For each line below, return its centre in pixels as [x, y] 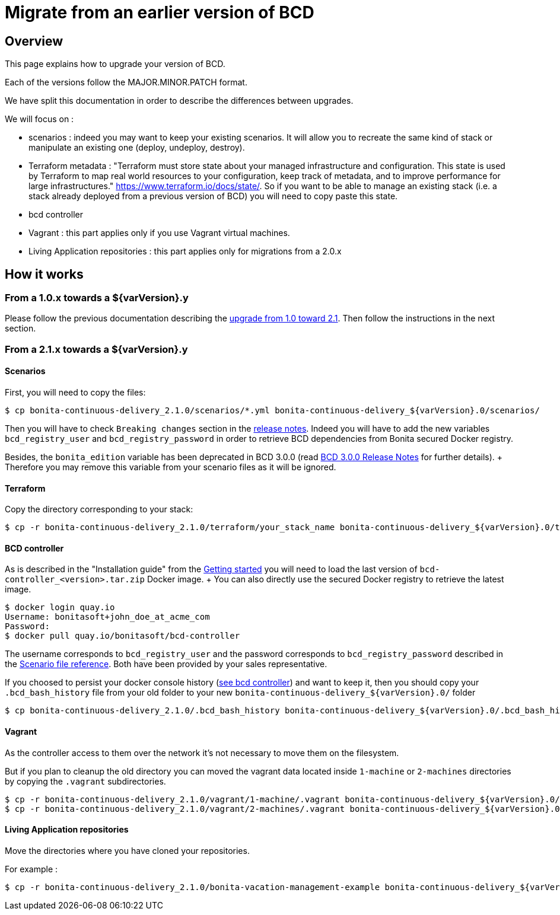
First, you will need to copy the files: [75, 392]
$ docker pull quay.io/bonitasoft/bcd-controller [122, 636]
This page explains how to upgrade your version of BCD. [115, 64]
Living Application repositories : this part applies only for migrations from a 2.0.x [185, 251]
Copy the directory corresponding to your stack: [99, 509]
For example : [31, 869]
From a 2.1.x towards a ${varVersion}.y [96, 349]
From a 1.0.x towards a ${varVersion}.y [97, 298]
